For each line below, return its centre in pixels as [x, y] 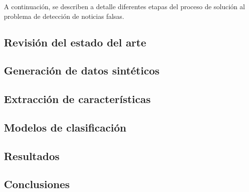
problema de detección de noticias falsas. [64, 16]
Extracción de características [77, 99]
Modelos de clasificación [65, 127]
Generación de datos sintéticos [82, 70]
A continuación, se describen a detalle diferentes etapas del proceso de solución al [124, 6]
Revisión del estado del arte [75, 42]
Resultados [32, 155]
